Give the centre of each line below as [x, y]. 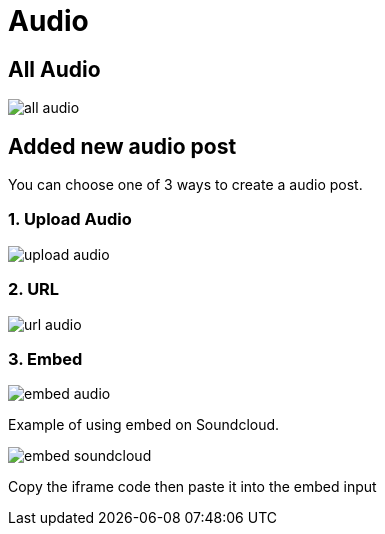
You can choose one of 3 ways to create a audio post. [185, 185]
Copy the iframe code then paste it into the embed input [192, 487]
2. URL [34, 289]
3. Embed [45, 358]
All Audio [54, 69]
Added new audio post [122, 146]
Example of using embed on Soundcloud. [144, 425]
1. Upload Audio [70, 219]
